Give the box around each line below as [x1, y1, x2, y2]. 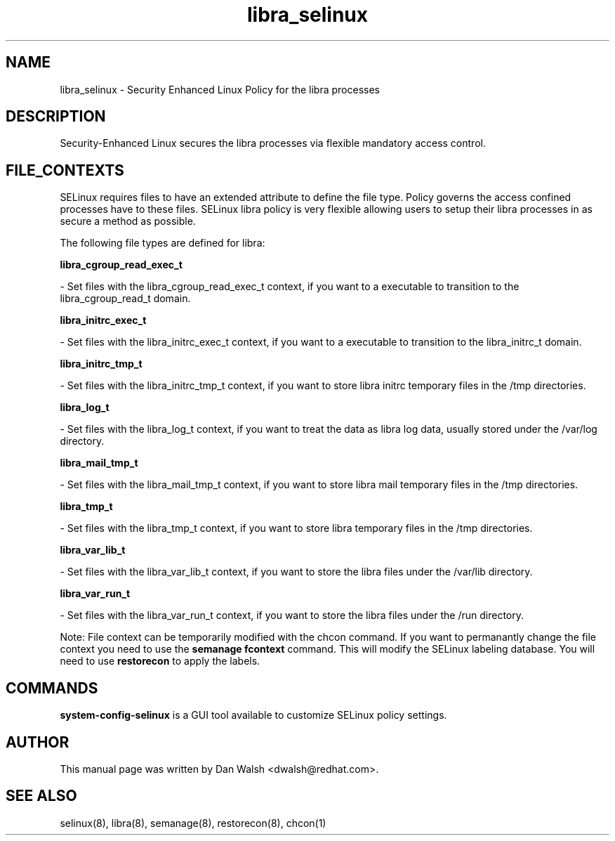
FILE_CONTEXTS [6, 161, 124, 179]
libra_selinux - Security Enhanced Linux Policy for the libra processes [60, 83, 381, 96]
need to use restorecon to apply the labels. [60, 655, 260, 667]
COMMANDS [6, 679, 98, 697]
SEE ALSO [6, 787, 77, 805]
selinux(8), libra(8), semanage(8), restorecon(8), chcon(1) [60, 816, 326, 829]
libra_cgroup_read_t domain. [60, 292, 191, 305]
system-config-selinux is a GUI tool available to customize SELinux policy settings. [60, 709, 447, 722]
